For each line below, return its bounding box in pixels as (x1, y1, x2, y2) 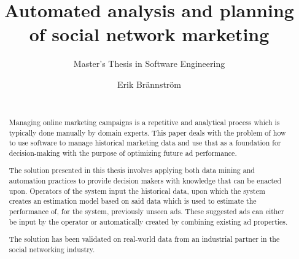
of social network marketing (29, 21, 270, 47)
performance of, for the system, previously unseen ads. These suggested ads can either (9, 206, 284, 217)
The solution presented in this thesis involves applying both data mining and (9, 165, 255, 176)
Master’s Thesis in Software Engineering (73, 57, 225, 70)
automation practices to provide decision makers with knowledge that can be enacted (9, 176, 281, 186)
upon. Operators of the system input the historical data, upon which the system (9, 185, 265, 196)
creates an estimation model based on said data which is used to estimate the (9, 196, 257, 206)
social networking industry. (9, 244, 95, 254)
